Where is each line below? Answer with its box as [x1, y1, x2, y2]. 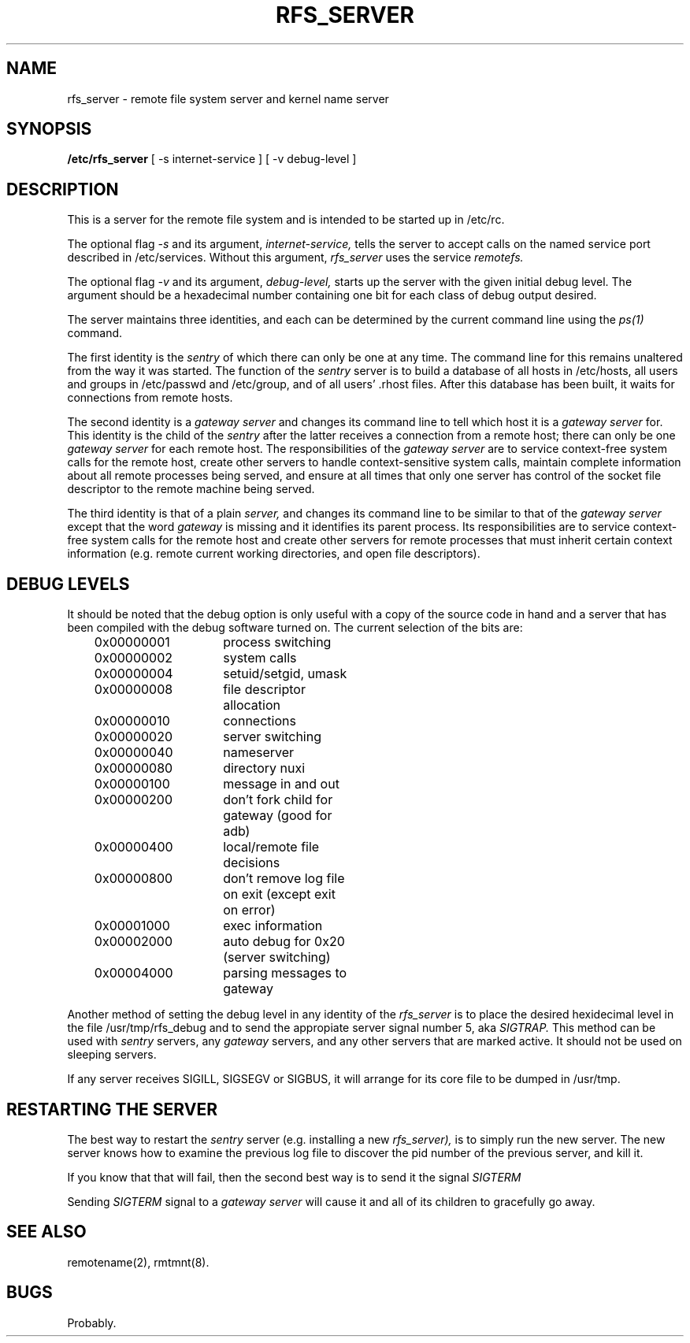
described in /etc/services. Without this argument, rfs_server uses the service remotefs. [67, 250, 524, 265]
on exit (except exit [223, 886, 336, 903]
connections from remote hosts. [67, 391, 233, 405]
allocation [223, 697, 280, 714]
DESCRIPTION [6, 179, 119, 199]
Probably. [67, 1315, 117, 1330]
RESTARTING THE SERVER [6, 1099, 217, 1119]
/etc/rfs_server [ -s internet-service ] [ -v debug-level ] [67, 152, 357, 166]
